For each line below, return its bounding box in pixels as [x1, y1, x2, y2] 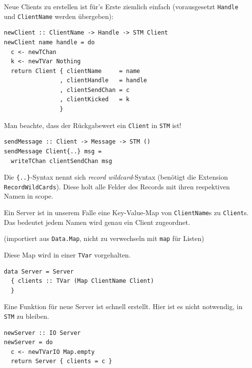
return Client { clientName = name [11, 67, 140, 74]
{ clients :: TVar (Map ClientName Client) [11, 277, 154, 285]
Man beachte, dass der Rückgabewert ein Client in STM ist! [4, 120, 181, 130]
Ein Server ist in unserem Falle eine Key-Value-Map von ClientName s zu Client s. [4, 207, 249, 217]
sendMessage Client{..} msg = [4, 147, 102, 155]
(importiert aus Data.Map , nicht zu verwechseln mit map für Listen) [4, 233, 204, 243]
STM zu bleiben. [4, 311, 49, 321]
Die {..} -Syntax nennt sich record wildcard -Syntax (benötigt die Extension [4, 172, 228, 182]
